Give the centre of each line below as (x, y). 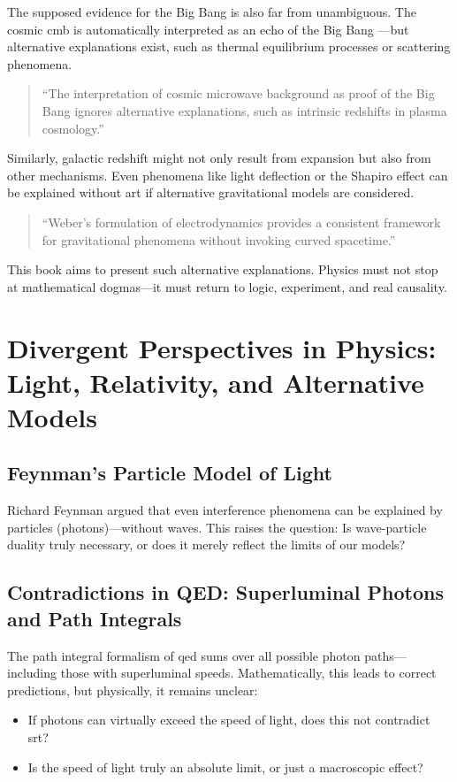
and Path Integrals (95, 618)
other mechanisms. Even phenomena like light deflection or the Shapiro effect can (228, 175)
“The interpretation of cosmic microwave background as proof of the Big (238, 93)
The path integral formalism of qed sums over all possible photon (184, 655)
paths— (385, 655)
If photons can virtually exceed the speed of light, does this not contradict (229, 720)
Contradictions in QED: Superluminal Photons (226, 592)
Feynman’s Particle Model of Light (170, 473)
